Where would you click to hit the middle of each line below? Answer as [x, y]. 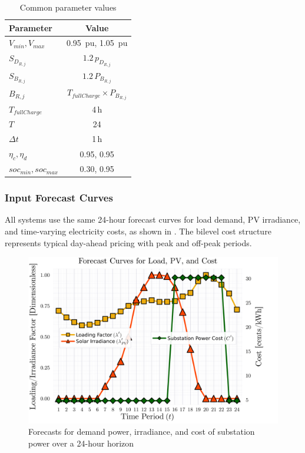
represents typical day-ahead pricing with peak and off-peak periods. [128, 242]
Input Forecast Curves [59, 198]
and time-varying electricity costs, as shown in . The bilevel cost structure [138, 231]
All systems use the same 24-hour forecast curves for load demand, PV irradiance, [153, 219]
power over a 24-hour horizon [81, 443]
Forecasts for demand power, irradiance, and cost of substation [142, 431]
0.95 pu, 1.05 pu [97, 43]
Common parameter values [68, 7]
